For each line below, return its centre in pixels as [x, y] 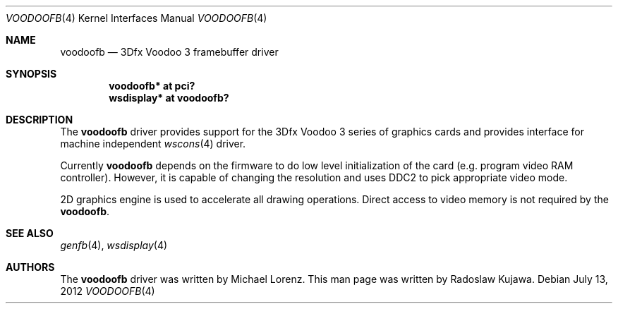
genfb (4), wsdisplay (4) [114, 245]
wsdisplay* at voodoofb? [169, 98]
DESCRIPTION [40, 120]
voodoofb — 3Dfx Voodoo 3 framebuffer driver [169, 52]
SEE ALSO [30, 233]
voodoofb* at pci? [152, 86]
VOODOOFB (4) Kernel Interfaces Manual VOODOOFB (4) [137, 18]
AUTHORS [30, 267]
